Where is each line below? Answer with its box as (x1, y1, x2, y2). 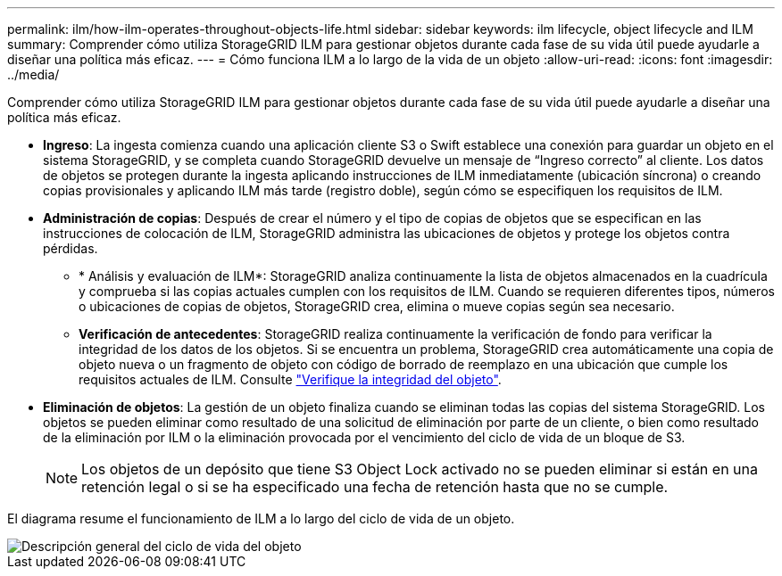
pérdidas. (43, 241, 98, 256)
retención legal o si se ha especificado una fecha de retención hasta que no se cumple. (81, 478, 669, 496)
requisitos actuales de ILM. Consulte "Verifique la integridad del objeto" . (79, 372, 502, 387)
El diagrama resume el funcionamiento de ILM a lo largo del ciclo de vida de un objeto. (7, 511, 515, 526)
